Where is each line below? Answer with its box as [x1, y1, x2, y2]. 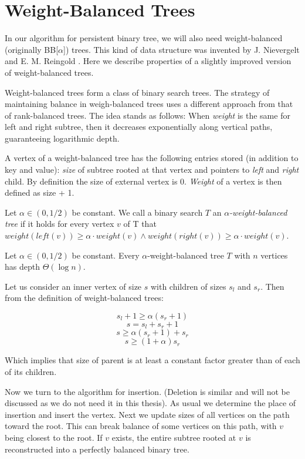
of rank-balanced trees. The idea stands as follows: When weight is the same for [5, 109, 290, 121]
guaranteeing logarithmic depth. [5, 132, 120, 144]
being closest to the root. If [5, 431, 103, 444]
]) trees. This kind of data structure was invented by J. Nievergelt [63, 43, 300, 55]
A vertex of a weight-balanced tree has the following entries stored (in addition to [5, 152, 299, 164]
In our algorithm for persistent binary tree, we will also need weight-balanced [5, 32, 283, 44]
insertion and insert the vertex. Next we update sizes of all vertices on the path [5, 408, 290, 420]
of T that [123, 217, 157, 230]
